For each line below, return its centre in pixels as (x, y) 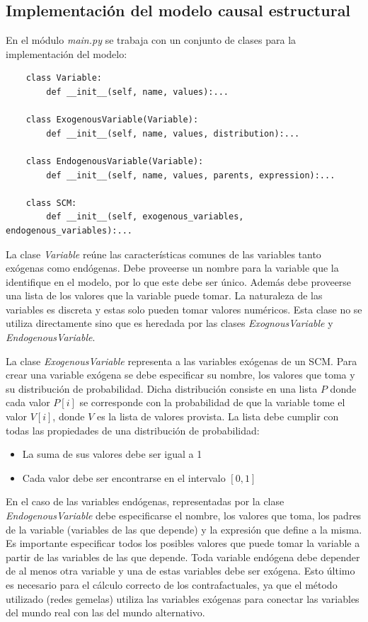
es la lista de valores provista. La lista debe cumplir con (218, 416)
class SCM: (51, 203)
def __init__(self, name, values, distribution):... (173, 133)
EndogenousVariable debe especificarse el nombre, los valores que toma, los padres (184, 516)
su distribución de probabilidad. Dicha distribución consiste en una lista (162, 388)
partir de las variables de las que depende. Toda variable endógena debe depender (183, 557)
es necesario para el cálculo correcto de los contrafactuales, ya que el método (172, 584)
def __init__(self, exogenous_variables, (145, 217)
